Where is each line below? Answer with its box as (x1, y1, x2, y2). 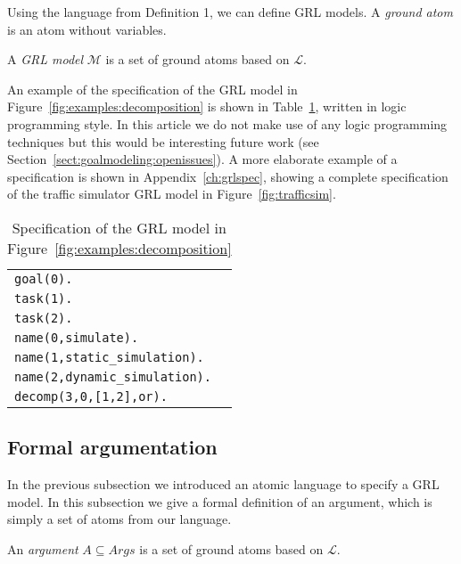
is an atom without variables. (7, 20, 167, 38)
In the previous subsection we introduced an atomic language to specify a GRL (7, 475, 440, 494)
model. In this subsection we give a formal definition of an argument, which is (7, 492, 432, 511)
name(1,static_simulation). (14, 349, 204, 364)
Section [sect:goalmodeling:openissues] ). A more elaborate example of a (7, 150, 398, 168)
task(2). (14, 310, 73, 325)
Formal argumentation (7, 433, 218, 461)
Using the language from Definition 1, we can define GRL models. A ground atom (7, 3, 453, 20)
